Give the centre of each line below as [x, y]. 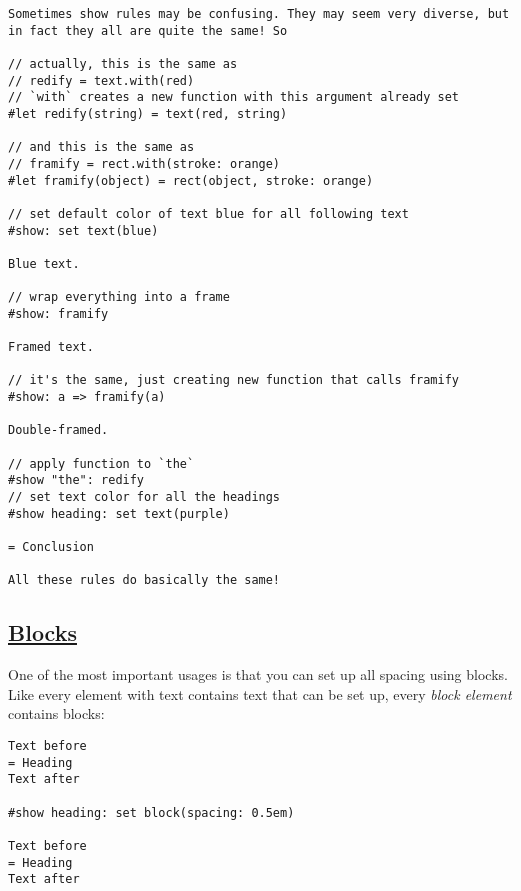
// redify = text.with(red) [101, 80]
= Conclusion [51, 547]
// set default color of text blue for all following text [208, 213]
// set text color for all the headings [144, 497]
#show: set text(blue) [83, 230]
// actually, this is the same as [123, 63]
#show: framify [58, 313]
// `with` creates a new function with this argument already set [234, 97]
